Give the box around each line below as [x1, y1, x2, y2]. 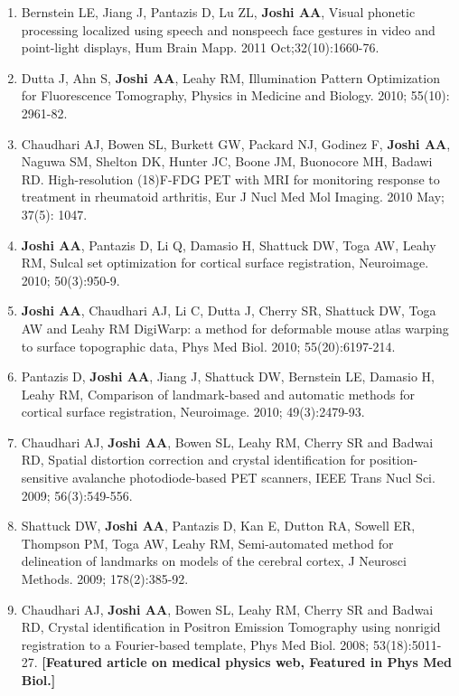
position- [369, 450, 418, 469]
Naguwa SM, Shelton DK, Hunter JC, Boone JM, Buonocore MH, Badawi [21, 152, 433, 171]
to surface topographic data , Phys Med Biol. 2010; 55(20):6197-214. [21, 336, 396, 355]
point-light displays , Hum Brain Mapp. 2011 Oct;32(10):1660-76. [21, 38, 379, 57]
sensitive [21, 468, 69, 487]
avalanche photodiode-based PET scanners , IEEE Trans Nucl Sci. [71, 468, 436, 487]
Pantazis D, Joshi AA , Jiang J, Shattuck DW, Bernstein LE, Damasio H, [21, 367, 435, 386]
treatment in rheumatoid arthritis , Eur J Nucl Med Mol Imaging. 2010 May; [21, 187, 445, 206]
